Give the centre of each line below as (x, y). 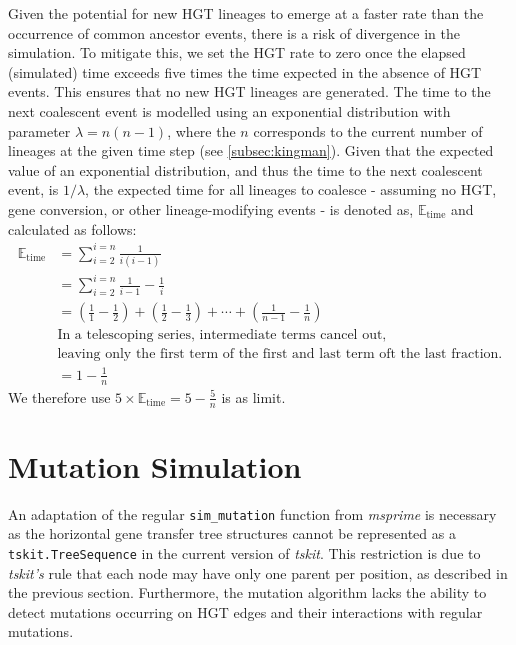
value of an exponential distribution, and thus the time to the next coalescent (245, 169)
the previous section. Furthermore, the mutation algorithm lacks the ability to (247, 592)
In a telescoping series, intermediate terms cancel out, (222, 335)
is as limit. (253, 396)
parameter (39, 130)
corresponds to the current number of (368, 130)
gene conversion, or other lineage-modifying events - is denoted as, (211, 208)
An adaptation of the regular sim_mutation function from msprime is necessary (252, 513)
